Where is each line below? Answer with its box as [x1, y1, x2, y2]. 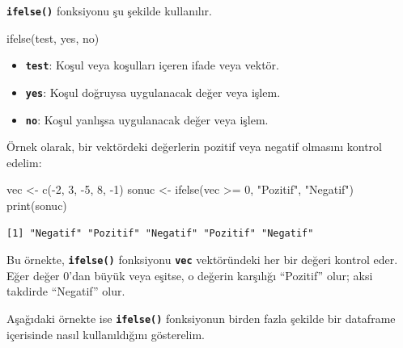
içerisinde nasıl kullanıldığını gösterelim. [6, 325, 205, 342]
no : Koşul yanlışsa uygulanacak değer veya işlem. [25, 111, 269, 128]
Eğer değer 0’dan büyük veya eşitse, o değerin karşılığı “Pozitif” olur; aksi [6, 266, 373, 283]
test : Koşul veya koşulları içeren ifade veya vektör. [25, 57, 279, 73]
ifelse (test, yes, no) [6, 29, 100, 46]
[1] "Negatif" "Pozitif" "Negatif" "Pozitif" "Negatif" [6, 227, 314, 239]
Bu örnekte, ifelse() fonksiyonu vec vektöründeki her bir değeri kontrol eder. [6, 251, 398, 268]
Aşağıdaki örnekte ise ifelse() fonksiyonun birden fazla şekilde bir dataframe [6, 310, 396, 327]
